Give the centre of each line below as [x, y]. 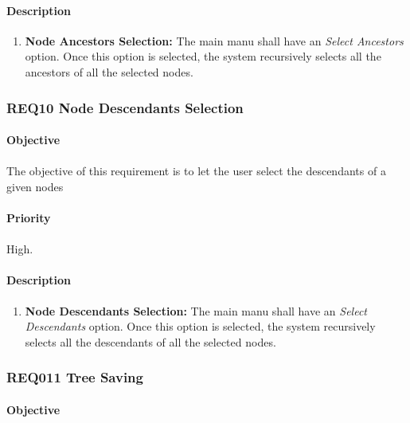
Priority [29, 217]
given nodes [35, 186]
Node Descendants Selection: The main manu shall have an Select [196, 310]
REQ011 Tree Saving [75, 377]
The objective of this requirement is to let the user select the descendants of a [196, 171]
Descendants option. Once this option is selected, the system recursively [200, 326]
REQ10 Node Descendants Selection [125, 107]
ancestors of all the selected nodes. [109, 71]
